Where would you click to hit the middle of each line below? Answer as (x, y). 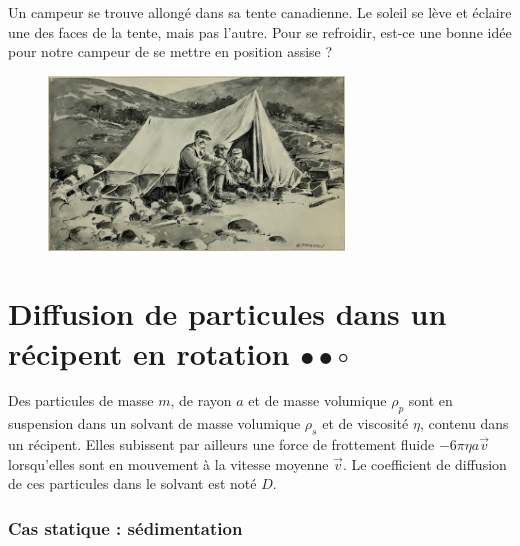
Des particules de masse (81, 400)
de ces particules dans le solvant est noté (132, 483)
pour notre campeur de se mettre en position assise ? (170, 51)
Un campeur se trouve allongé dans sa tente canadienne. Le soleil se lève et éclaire (260, 12)
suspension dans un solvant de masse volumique (154, 423)
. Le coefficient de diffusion (424, 463)
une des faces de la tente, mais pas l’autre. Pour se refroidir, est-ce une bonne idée (260, 31)
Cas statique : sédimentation (125, 527)
